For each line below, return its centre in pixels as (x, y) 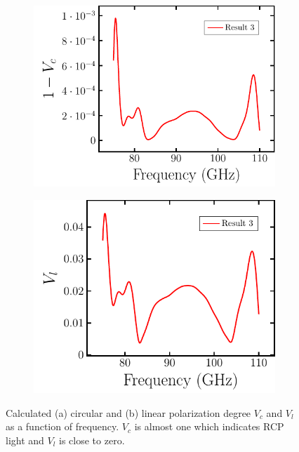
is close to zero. (92, 440)
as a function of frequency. (62, 426)
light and (25, 440)
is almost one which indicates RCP (209, 426)
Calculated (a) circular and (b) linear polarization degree (128, 412)
